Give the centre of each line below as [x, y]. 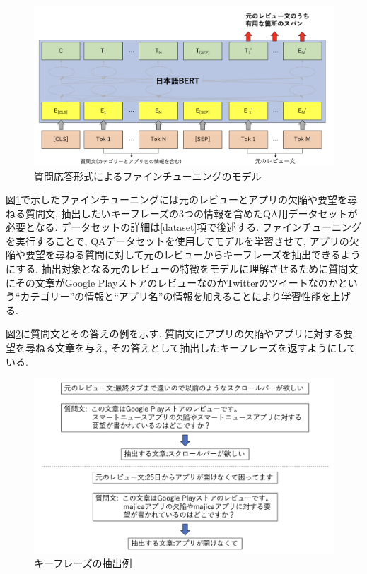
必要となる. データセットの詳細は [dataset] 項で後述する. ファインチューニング [183, 227]
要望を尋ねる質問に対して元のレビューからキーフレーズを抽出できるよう [193, 255]
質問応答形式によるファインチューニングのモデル [148, 175]
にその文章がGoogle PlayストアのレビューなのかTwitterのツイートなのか [172, 282]
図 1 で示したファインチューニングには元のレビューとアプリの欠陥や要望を [176, 199]
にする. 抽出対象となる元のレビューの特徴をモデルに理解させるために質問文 [182, 269]
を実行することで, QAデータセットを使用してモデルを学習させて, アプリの [177, 240]
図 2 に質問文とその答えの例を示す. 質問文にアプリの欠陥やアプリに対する [175, 334]
